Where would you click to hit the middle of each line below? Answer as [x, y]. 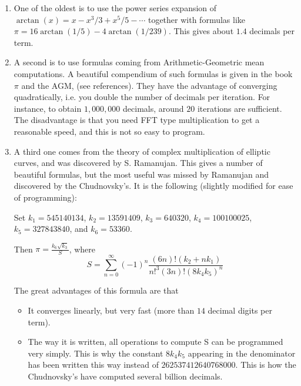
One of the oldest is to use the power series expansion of [115, 8]
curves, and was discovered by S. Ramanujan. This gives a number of [138, 163]
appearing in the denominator [242, 353]
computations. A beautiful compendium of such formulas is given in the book [153, 73]
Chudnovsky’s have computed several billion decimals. [125, 376]
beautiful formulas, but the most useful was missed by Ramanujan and [141, 174]
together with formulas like [197, 19]
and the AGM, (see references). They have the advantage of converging [149, 85]
